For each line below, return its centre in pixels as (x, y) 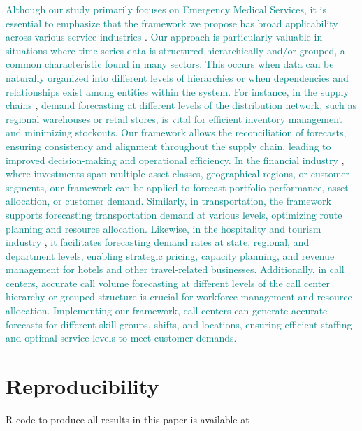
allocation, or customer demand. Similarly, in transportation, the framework (168, 201)
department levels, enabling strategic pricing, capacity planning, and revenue (170, 255)
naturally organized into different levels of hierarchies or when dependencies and (177, 77)
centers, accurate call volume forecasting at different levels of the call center (168, 283)
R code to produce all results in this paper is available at (128, 419)
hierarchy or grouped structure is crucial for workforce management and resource (179, 297)
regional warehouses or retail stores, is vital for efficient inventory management (174, 118)
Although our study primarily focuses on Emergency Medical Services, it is (166, 9)
